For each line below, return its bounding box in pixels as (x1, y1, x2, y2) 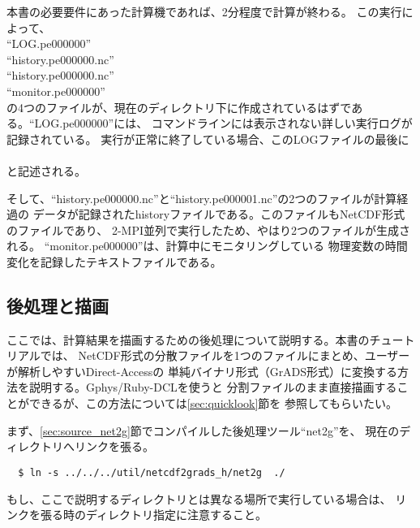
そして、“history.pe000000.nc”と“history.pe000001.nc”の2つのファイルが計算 (6, 189, 397, 206)
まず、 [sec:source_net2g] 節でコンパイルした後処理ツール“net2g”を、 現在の (6, 422, 400, 439)
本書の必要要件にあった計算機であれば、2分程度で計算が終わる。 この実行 (6, 3, 402, 19)
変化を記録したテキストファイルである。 (6, 253, 222, 270)
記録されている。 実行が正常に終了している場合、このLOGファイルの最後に (6, 130, 409, 147)
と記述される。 (6, 162, 86, 179)
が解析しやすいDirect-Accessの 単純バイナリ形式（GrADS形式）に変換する (6, 362, 398, 379)
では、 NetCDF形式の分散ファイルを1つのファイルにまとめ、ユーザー (40, 347, 410, 364)
